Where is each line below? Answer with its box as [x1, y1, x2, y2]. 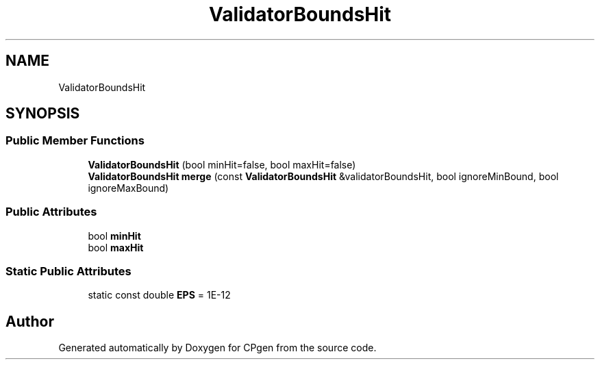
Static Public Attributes [5, 264, 132, 278]
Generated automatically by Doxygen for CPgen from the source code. [58, 342, 377, 354]
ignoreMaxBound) [88, 181, 169, 194]
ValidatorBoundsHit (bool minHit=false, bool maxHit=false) [88, 158, 356, 171]
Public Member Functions [5, 134, 145, 148]
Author [5, 312, 54, 330]
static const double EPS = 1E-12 [88, 289, 231, 301]
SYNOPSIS [5, 105, 80, 123]
